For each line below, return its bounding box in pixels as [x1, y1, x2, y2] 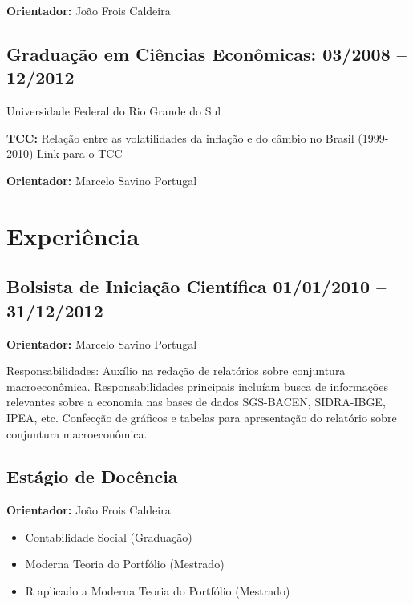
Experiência [6, 219, 140, 252]
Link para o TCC [37, 145, 123, 162]
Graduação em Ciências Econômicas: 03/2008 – [6, 41, 407, 66]
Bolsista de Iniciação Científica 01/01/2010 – [6, 274, 387, 299]
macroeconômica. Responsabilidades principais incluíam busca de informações [6, 377, 388, 394]
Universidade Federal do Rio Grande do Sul [6, 103, 221, 119]
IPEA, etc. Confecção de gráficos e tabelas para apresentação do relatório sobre [6, 409, 397, 426]
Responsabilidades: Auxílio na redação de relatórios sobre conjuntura [6, 362, 346, 379]
